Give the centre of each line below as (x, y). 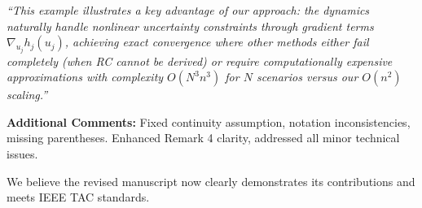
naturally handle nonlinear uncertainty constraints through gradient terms (190, 26)
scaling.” (27, 95)
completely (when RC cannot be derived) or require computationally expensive (200, 61)
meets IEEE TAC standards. (78, 197)
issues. (22, 154)
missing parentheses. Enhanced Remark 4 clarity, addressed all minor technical (203, 138)
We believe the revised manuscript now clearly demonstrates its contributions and (211, 181)
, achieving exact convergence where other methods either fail (217, 42)
